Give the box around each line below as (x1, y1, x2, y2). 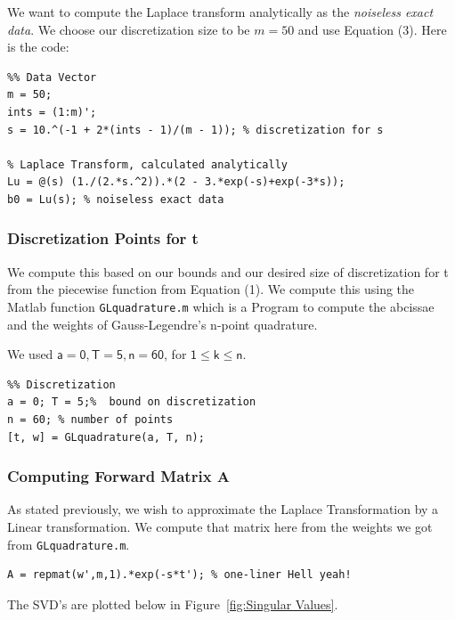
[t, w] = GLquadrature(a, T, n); (7, 430, 205, 444)
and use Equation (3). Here (297, 20, 447, 38)
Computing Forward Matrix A (7, 465, 231, 487)
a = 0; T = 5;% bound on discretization (7, 396, 256, 409)
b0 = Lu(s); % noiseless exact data (7, 192, 224, 206)
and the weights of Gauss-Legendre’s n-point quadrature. (7, 314, 318, 333)
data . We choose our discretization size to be (7, 20, 250, 38)
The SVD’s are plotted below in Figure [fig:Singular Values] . (7, 594, 338, 613)
